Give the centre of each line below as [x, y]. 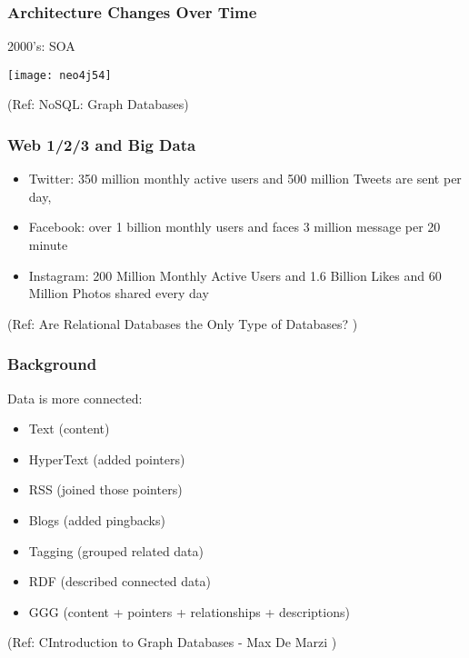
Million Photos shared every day [119, 293]
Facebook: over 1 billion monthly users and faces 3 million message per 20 [234, 227]
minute [48, 245]
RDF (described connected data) [120, 581]
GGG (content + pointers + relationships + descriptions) [189, 611]
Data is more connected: [75, 398]
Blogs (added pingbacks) [97, 520]
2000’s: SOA [41, 46]
